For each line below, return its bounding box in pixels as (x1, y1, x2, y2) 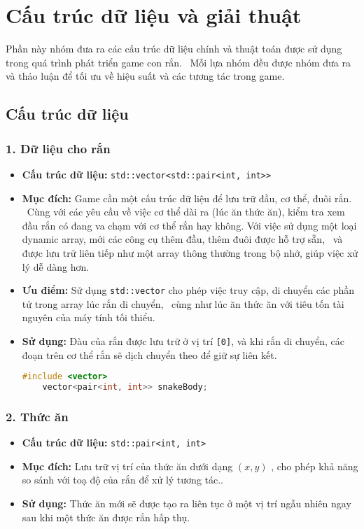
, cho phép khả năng (271, 458, 358, 473)
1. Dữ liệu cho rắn (6, 139, 111, 157)
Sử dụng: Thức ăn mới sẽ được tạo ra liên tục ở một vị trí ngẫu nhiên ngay (22, 496, 351, 511)
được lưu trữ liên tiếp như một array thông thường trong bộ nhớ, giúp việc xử (22, 245, 358, 260)
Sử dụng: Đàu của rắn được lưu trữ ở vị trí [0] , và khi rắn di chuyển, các (22, 333, 344, 348)
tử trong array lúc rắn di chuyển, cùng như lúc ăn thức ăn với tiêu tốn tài (22, 296, 344, 311)
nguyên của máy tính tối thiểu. (22, 310, 155, 325)
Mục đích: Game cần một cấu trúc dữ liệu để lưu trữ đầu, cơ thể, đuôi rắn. (22, 190, 352, 205)
